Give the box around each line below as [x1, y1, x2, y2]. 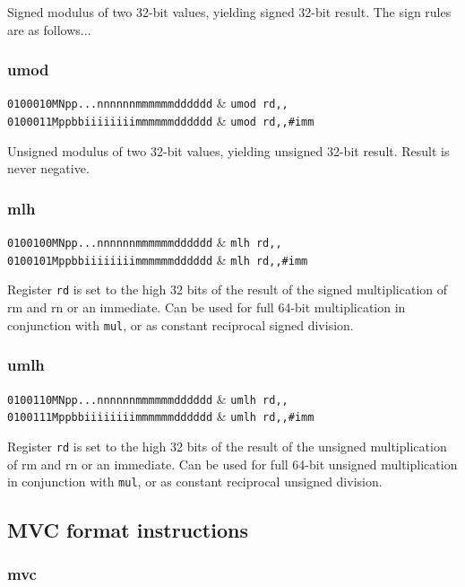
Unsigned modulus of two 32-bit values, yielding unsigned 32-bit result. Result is [7, 141, 450, 160]
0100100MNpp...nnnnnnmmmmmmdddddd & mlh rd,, [7, 232, 282, 251]
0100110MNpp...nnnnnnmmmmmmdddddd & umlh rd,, [7, 389, 288, 407]
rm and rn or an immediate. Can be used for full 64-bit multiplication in [7, 298, 406, 317]
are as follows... [7, 20, 91, 39]
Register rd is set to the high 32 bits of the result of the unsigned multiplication [7, 436, 447, 455]
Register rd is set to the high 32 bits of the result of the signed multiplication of [7, 280, 448, 299]
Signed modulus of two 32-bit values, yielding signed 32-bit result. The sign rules [7, 3, 452, 21]
